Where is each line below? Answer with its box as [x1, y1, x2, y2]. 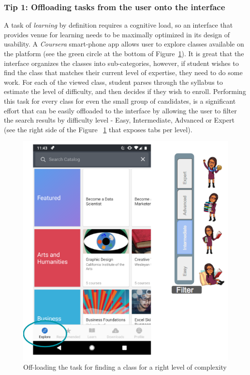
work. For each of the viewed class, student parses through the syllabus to [4, 77, 223, 87]
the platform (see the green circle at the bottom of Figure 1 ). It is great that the [4, 48, 244, 58]
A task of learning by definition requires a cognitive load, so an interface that [4, 20, 233, 30]
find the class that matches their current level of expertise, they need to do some [4, 67, 243, 78]
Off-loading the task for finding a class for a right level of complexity [23, 362, 227, 372]
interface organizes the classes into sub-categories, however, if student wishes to [4, 58, 239, 68]
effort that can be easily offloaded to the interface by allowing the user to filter [4, 105, 237, 115]
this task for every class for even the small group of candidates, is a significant [4, 95, 236, 106]
